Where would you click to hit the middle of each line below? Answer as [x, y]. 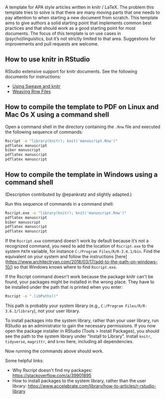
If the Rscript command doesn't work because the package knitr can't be [79, 277]
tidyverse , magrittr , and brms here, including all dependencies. [69, 342]
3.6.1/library [20, 311]
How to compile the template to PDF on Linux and [82, 107]
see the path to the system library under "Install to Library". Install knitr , [78, 336]
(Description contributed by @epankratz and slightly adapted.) [68, 194]
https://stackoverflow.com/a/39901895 [52, 376]
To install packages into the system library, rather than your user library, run [82, 320]
